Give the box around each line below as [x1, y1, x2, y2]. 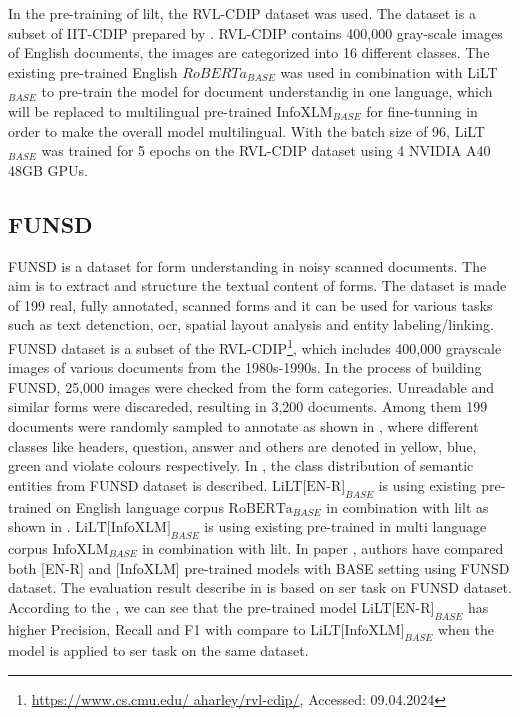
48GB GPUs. [8, 159, 88, 180]
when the [437, 618, 494, 639]
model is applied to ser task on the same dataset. [8, 640, 309, 661]
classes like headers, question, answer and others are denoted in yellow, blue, [8, 435, 477, 456]
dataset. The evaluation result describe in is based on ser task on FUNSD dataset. [8, 577, 512, 598]
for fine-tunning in [366, 100, 478, 121]
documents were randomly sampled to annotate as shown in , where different [8, 415, 479, 436]
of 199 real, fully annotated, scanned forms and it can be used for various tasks [8, 294, 493, 315]
